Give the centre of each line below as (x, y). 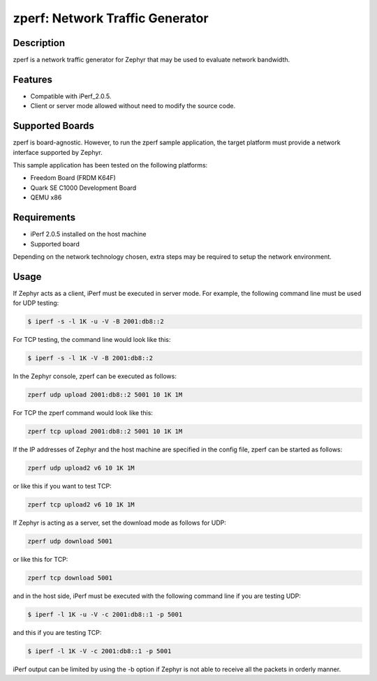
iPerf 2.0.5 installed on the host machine (88, 234)
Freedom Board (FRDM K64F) (73, 178)
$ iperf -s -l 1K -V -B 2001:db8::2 (90, 358)
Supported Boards (53, 126)
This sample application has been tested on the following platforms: (110, 165)
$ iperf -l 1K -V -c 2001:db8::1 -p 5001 (99, 651)
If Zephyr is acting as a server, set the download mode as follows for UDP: (120, 523)
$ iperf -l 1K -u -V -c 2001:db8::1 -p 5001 (105, 614)
